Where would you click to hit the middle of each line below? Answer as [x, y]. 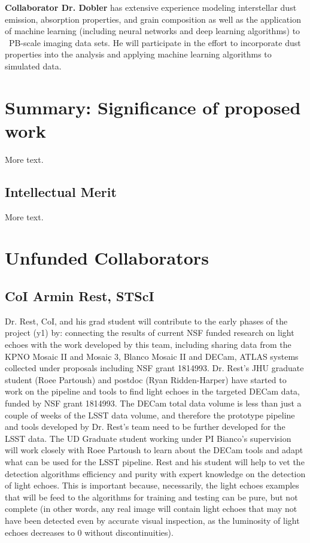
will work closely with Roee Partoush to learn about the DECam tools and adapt [154, 450]
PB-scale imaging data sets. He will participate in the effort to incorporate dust [155, 42]
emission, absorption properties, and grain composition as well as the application [153, 19]
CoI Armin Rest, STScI [80, 296]
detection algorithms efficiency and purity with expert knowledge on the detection [155, 473]
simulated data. [33, 66]
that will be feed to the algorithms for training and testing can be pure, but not [151, 497]
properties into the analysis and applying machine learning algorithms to [138, 54]
